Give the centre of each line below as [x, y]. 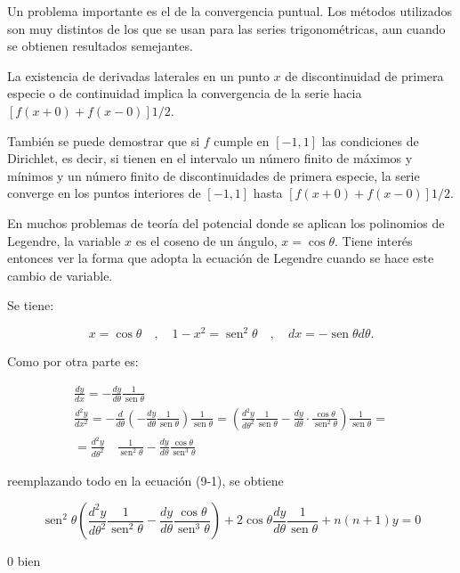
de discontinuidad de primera [364, 75]
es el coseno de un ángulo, [206, 240]
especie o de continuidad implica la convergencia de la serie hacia [185, 93]
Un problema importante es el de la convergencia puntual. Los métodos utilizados [230, 11]
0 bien [24, 561]
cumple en [242, 140]
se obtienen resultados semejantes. [100, 46]
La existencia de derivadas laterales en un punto [138, 75]
